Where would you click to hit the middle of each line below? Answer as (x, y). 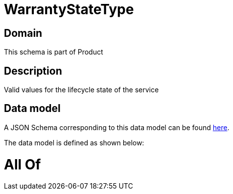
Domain (23, 33)
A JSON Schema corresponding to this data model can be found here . (117, 127)
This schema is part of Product (54, 52)
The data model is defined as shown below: (74, 142)
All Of (23, 164)
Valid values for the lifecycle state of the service (82, 90)
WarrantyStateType (69, 9)
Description (33, 71)
